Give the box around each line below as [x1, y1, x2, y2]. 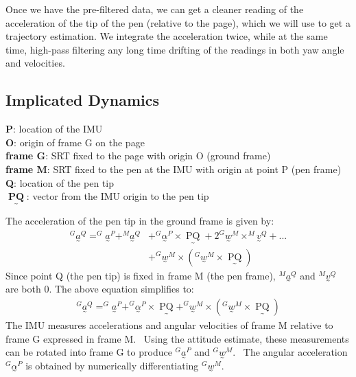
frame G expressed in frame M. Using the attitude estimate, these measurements [5, 331, 349, 345]
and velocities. [5, 56, 65, 70]
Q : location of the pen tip [5, 175, 114, 190]
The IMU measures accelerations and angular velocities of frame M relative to [5, 317, 333, 332]
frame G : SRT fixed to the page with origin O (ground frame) [5, 148, 271, 163]
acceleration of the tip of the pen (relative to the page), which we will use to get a [5, 15, 351, 30]
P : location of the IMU [5, 122, 103, 136]
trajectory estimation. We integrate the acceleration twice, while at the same [5, 29, 328, 43]
